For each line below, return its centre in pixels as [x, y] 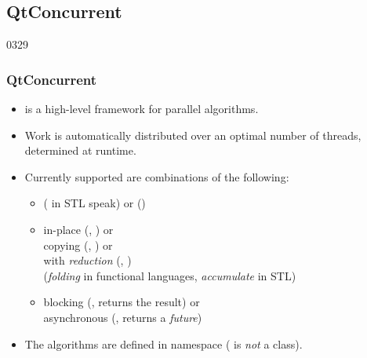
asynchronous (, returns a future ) [123, 317]
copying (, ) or [78, 245]
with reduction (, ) [87, 260]
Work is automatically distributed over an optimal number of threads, [193, 135]
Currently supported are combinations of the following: [157, 176]
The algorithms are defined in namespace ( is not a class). [164, 343]
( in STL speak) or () [94, 203]
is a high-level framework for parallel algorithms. [142, 109]
